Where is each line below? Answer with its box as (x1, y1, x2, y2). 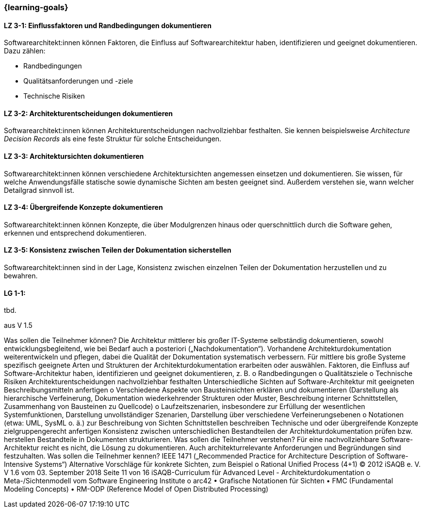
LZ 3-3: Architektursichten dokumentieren (4, 152, 144, 161)
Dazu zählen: (4, 47, 46, 55)
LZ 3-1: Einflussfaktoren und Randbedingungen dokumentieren (4, 21, 212, 30)
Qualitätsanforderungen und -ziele (23, 77, 133, 85)
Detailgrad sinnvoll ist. (4, 186, 75, 194)
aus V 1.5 (4, 321, 33, 330)
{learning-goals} (4, 2, 68, 12)
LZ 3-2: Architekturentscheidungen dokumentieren (4, 109, 173, 118)
